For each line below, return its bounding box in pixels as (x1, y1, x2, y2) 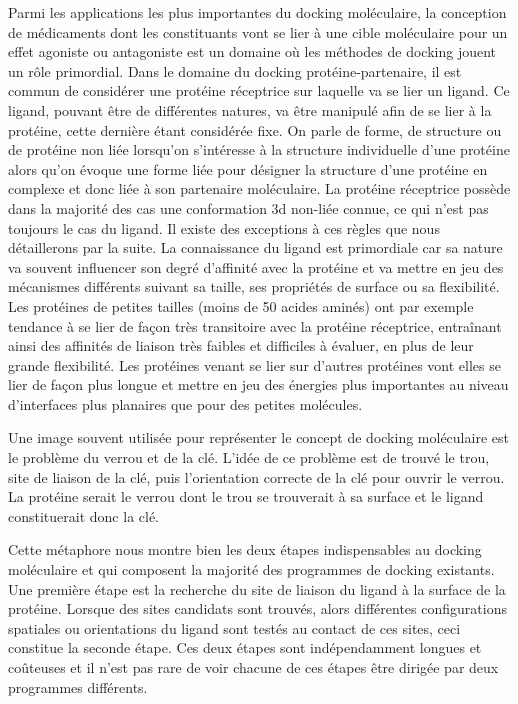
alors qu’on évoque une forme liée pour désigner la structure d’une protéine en (8, 158, 488, 179)
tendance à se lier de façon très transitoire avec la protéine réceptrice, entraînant (8, 315, 502, 336)
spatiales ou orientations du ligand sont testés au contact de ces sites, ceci (8, 617, 461, 638)
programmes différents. (8, 676, 148, 697)
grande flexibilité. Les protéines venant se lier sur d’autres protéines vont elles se (8, 354, 501, 375)
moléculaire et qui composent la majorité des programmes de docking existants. (8, 559, 495, 580)
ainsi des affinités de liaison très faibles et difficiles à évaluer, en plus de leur (8, 335, 474, 356)
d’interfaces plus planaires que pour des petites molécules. (8, 393, 363, 414)
